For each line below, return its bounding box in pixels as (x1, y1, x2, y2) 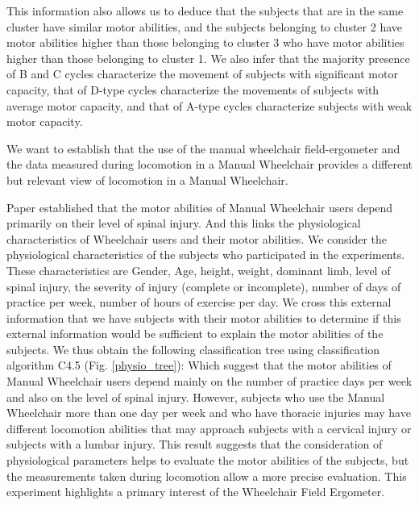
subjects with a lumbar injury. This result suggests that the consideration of (6, 436, 383, 453)
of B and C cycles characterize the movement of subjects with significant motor (6, 65, 398, 82)
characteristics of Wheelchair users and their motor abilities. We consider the (6, 230, 388, 247)
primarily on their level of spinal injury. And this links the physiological (6, 215, 361, 232)
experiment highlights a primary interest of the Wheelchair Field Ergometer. (6, 483, 385, 500)
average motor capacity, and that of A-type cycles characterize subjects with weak (6, 97, 413, 114)
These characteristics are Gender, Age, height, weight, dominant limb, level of (6, 261, 391, 278)
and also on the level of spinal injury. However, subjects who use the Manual (6, 388, 385, 405)
